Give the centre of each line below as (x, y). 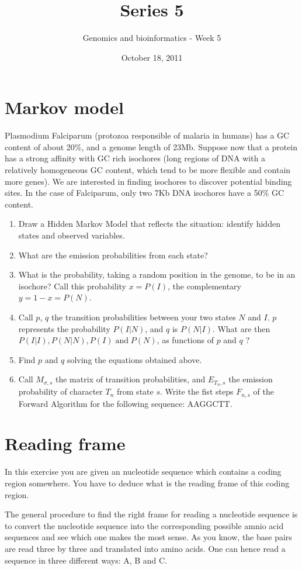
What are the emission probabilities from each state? (113, 255)
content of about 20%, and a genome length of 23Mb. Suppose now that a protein (151, 146)
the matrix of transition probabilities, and (131, 379)
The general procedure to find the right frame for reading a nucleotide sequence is (151, 514)
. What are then (241, 328)
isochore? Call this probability (72, 286)
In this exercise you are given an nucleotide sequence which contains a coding (143, 471)
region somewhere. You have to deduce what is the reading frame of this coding (147, 483)
